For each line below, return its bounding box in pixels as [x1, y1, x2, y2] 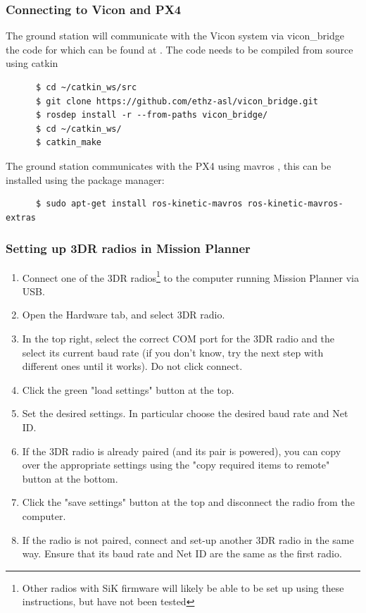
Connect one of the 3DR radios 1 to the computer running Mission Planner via [22, 268, 359, 285]
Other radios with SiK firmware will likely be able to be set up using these [22, 580, 344, 595]
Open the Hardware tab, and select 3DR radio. [22, 307, 225, 322]
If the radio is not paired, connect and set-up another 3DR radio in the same [22, 532, 354, 547]
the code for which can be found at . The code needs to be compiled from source [6, 42, 353, 56]
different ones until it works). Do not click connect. [22, 359, 243, 373]
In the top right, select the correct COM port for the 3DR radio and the [22, 331, 335, 345]
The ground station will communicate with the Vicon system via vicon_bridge [6, 28, 344, 43]
